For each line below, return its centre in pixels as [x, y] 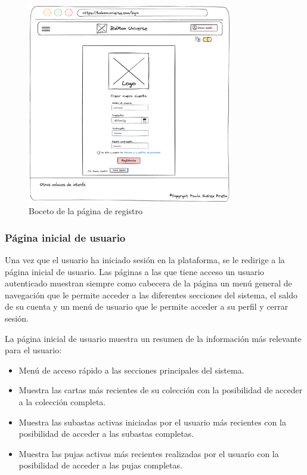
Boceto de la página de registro [86, 211]
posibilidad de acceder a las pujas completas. [100, 465]
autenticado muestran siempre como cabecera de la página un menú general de [148, 283]
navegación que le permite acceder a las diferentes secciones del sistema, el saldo [151, 294]
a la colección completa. [62, 401]
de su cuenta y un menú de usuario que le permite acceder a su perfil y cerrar [147, 306]
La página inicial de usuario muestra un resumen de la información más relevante [153, 338]
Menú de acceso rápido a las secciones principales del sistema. [131, 370]
